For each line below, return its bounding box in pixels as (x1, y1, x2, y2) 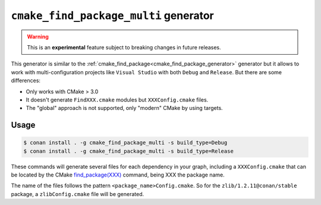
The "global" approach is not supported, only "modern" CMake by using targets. (26, 105, 223, 112)
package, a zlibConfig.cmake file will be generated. (11, 190, 144, 197)
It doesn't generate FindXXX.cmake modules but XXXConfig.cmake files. (26, 96, 209, 103)
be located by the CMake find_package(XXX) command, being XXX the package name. (11, 171, 225, 178)
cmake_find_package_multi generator (11, 9, 214, 22)
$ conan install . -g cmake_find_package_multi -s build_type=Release (23, 147, 234, 154)
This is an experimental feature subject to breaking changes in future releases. (27, 43, 221, 51)
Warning (27, 33, 49, 40)
